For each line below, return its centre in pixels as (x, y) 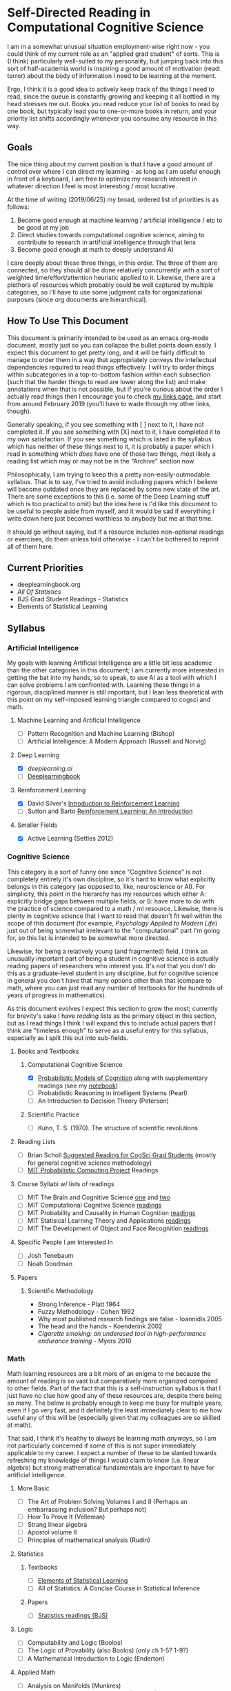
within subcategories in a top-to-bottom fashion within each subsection (109, 374)
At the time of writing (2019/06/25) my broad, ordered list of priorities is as (113, 199)
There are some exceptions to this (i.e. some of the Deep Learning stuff (109, 496)
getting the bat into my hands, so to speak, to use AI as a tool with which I (112, 678)
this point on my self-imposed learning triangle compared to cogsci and (109, 700)
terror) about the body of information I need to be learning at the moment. (112, 76)
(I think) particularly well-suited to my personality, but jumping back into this (115, 61)
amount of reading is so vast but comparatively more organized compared (113, 1381)
